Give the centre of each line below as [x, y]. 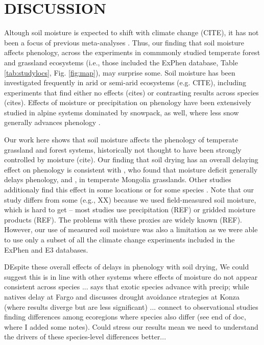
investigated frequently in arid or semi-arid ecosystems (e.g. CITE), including [125, 82]
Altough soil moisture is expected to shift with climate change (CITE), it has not [131, 32]
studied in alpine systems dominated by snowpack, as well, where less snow [122, 112]
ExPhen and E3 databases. [46, 249]
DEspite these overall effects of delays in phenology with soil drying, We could [127, 267]
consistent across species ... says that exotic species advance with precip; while [127, 287]
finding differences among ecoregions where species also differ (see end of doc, [125, 317]
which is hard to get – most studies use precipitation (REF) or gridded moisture [130, 210]
